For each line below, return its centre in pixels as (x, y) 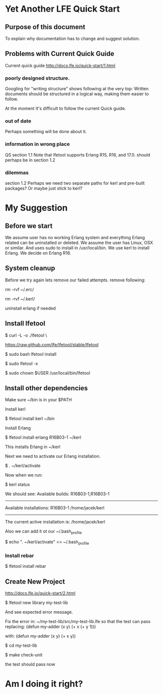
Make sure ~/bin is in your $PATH (38, 400)
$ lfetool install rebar (26, 566)
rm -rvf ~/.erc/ (19, 289)
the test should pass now (30, 664)
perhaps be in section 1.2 (30, 160)
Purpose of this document (45, 27)
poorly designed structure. (37, 78)
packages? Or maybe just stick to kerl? (44, 188)
